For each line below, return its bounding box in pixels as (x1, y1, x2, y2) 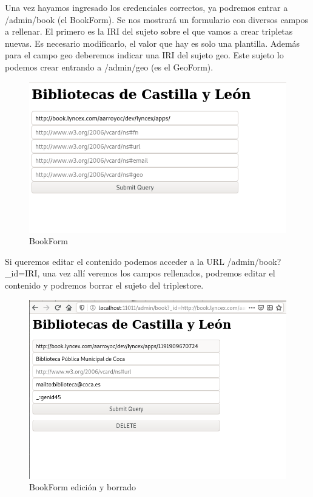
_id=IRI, (5, 267, 40, 279)
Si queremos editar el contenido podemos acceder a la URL (5, 255, 224, 267)
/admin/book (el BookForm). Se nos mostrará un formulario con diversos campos (5, 13, 308, 26)
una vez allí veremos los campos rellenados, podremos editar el (42, 267, 275, 279)
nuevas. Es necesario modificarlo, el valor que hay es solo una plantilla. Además (5, 36, 300, 49)
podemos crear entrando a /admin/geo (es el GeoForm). (5, 60, 214, 73)
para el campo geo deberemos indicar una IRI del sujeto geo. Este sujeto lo (5, 49, 284, 61)
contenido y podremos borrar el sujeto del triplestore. (5, 279, 204, 292)
